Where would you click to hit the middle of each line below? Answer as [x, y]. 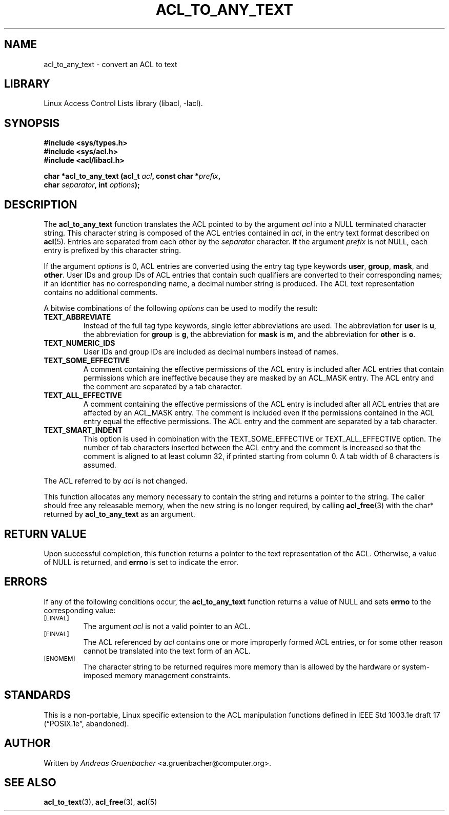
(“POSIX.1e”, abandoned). [86, 723]
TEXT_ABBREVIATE [77, 317]
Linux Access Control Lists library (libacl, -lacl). [123, 103]
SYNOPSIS [32, 123]
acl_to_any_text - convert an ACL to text [110, 64]
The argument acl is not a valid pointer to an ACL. [167, 626]
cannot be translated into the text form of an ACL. [167, 651]
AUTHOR [27, 743]
